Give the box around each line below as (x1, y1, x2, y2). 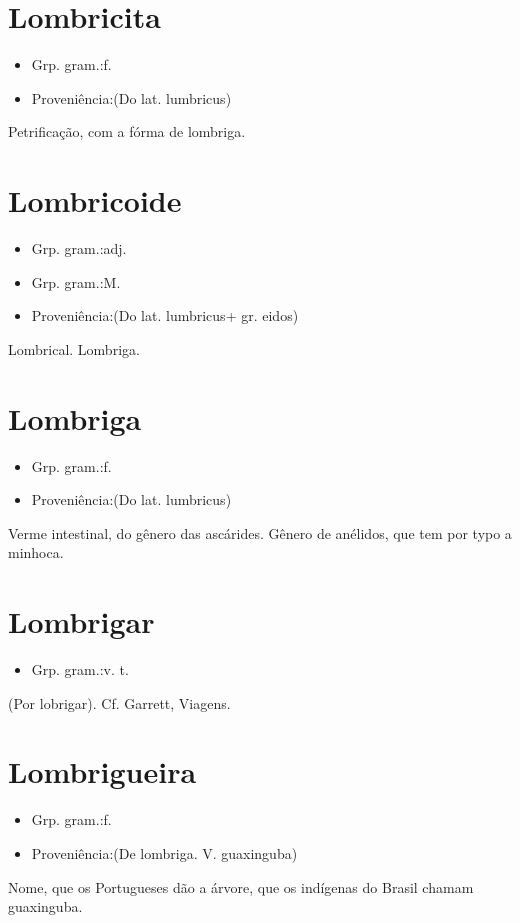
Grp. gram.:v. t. (31, 659, 129, 680)
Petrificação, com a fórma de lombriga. (8, 121, 246, 142)
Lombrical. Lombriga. (8, 338, 140, 359)
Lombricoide (8, 180, 182, 221)
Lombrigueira (8, 751, 197, 792)
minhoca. (8, 542, 64, 563)
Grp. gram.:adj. (31, 238, 127, 259)
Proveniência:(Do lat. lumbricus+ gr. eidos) (31, 305, 299, 326)
